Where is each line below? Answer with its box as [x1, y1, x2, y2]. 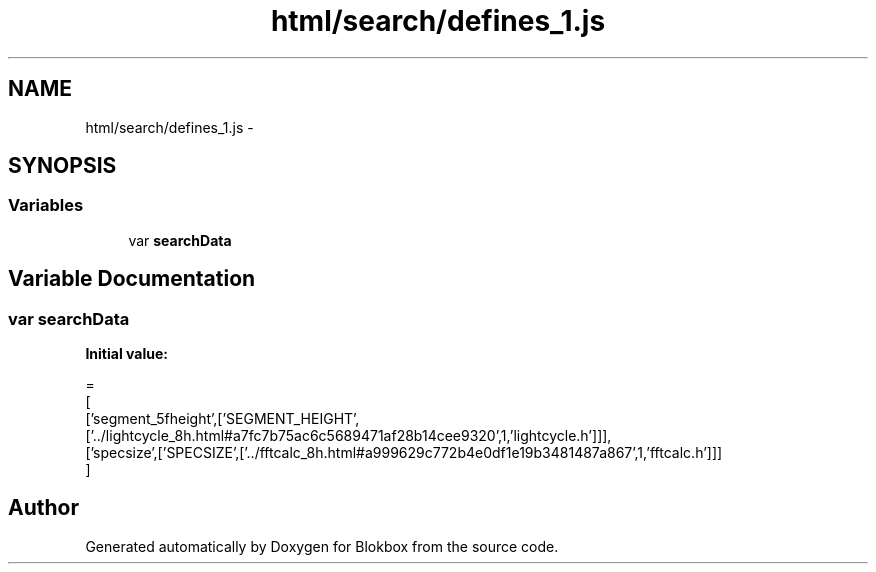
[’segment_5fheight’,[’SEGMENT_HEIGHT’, [85, 410, 360, 428]
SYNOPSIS [8, 153, 117, 179]
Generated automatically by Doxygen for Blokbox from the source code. [85, 537, 559, 555]
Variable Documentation [8, 266, 256, 292]
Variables [8, 195, 84, 216]
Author [8, 495, 79, 521]
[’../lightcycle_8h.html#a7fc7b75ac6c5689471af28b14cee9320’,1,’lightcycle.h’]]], [85, 427, 612, 445]
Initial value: [85, 345, 168, 363]
